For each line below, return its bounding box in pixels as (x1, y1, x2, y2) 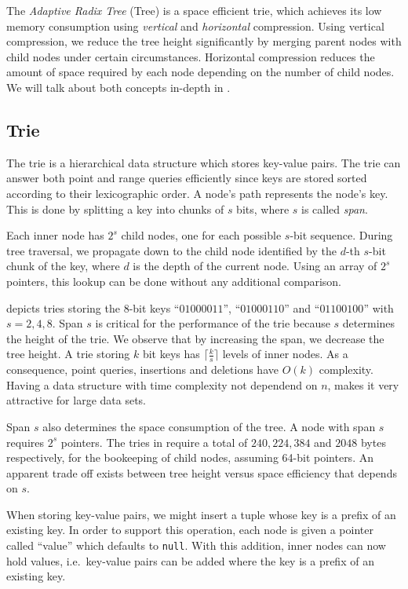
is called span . (301, 200, 368, 217)
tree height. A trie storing (6, 346, 130, 362)
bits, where (236, 200, 290, 217)
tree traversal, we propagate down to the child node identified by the (6, 242, 337, 258)
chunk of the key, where (6, 258, 120, 274)
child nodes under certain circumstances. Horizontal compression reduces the (6, 48, 375, 64)
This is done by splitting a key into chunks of (6, 200, 224, 217)
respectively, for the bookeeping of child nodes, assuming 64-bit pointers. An (6, 449, 373, 466)
